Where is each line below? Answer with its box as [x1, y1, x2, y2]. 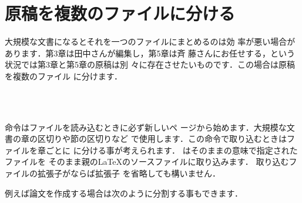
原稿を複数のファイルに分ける [5, 1, 236, 25]
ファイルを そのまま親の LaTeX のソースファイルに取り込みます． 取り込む [5, 155, 289, 168]
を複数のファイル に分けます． [5, 69, 123, 82]
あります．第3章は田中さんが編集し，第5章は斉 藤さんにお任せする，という [5, 46, 296, 59]
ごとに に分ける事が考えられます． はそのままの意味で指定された [45, 144, 298, 156]
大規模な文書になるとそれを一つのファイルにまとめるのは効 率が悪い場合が [5, 35, 296, 48]
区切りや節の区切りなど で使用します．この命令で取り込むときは [37, 132, 287, 145]
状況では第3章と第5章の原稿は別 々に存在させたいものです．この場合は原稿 [5, 58, 296, 71]
